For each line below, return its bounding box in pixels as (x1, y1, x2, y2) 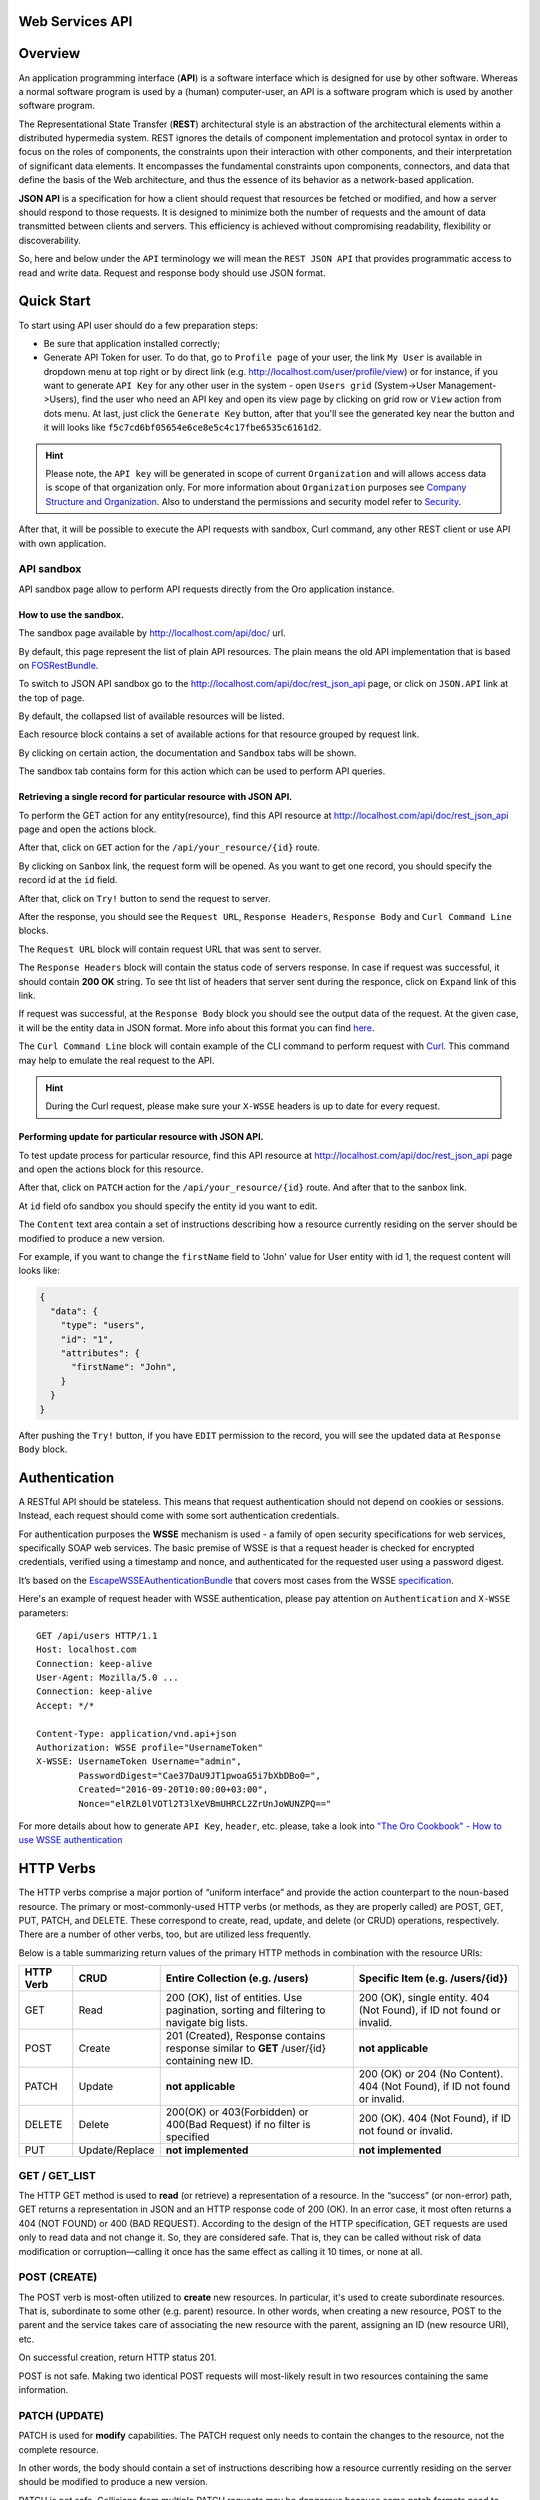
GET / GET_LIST (18, 2168, 97, 2182)
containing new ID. (165, 2054, 254, 2068)
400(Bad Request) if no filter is (165, 2118, 311, 2132)
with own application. (18, 537, 107, 549)
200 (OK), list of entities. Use (165, 1991, 303, 2005)
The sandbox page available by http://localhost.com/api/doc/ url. (18, 627, 286, 639)
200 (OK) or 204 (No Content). (358, 2067, 504, 2081)
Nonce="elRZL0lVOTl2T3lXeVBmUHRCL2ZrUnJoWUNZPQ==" (78, 1798, 332, 1809)
